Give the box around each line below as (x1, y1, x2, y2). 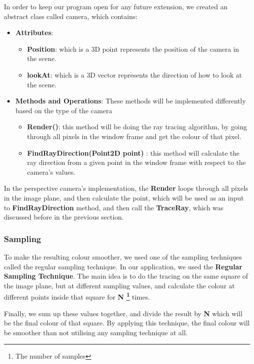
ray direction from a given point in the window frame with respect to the (27, 157, 246, 167)
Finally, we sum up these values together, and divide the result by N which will (4, 308, 243, 318)
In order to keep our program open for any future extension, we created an (4, 1, 228, 11)
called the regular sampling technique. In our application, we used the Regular (4, 261, 243, 271)
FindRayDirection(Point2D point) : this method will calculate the (27, 147, 240, 158)
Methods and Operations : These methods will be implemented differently (15, 96, 246, 106)
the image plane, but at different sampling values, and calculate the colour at (4, 280, 235, 290)
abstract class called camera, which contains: (4, 11, 138, 21)
